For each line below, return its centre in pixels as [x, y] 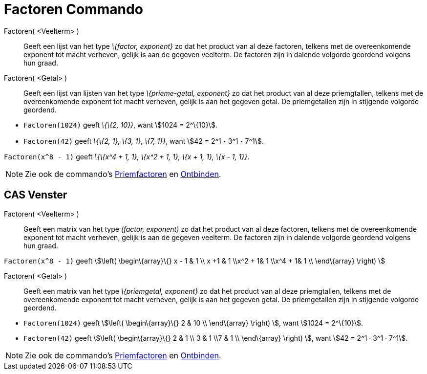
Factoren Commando [74, 9]
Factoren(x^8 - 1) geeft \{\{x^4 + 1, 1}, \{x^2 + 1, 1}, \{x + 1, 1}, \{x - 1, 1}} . [127, 156]
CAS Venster [36, 195]
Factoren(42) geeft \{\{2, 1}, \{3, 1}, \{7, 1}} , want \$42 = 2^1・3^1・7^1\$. [144, 141]
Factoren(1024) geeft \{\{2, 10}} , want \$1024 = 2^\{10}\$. [120, 125]
